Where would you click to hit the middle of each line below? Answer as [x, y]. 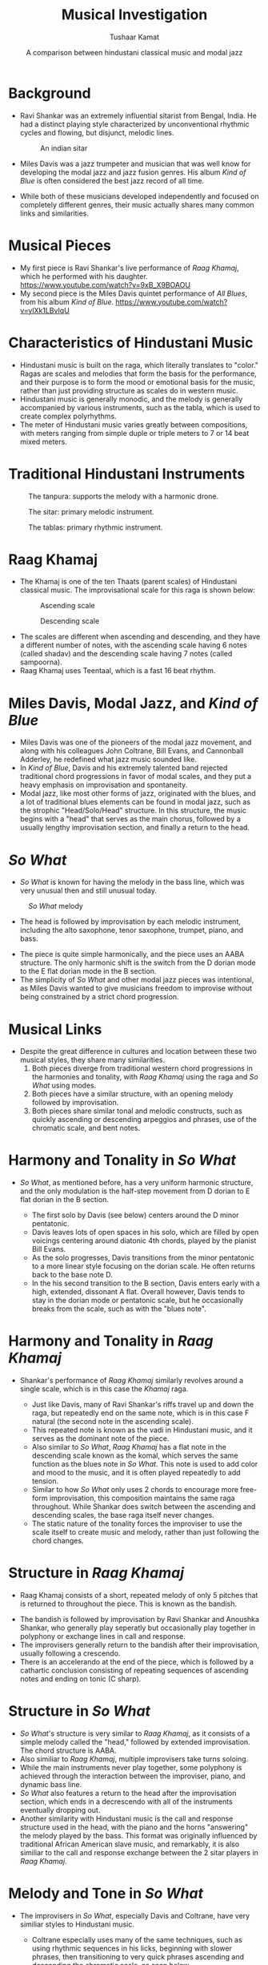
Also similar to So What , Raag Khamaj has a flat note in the [129, 1447]
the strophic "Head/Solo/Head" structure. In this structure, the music [133, 810]
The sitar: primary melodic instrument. [91, 511]
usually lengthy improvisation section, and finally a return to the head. [135, 828]
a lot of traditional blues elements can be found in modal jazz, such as [135, 802]
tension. [45, 1481]
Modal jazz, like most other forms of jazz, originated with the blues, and [138, 793]
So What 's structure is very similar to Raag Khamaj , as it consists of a [135, 1733]
